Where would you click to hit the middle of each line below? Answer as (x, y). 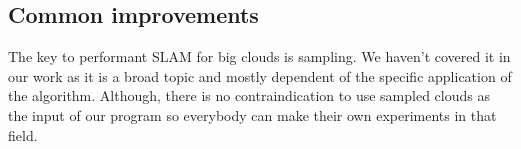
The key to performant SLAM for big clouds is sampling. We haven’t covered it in (259, 56)
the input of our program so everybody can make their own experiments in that (252, 114)
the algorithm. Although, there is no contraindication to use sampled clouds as (249, 95)
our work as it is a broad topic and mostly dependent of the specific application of (260, 75)
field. (23, 134)
